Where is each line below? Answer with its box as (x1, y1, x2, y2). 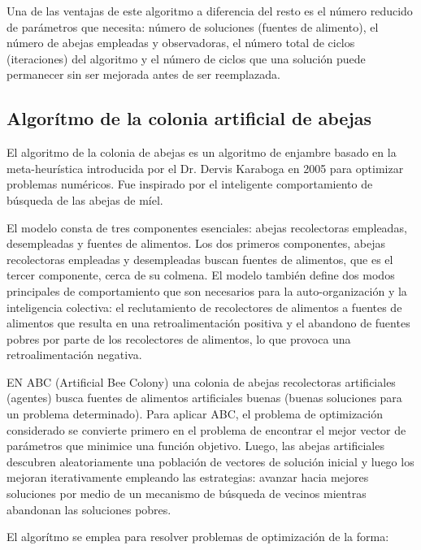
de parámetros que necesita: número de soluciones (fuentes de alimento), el (7, 18, 379, 35)
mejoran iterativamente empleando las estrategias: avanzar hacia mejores (7, 469, 369, 486)
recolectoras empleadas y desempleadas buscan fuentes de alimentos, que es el (7, 250, 393, 267)
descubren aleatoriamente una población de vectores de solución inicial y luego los (7, 453, 414, 470)
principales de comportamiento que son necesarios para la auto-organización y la (7, 282, 407, 299)
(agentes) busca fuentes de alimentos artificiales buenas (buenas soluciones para (7, 389, 402, 406)
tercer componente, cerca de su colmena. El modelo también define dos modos (7, 266, 395, 284)
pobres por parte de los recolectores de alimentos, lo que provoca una (7, 330, 351, 347)
